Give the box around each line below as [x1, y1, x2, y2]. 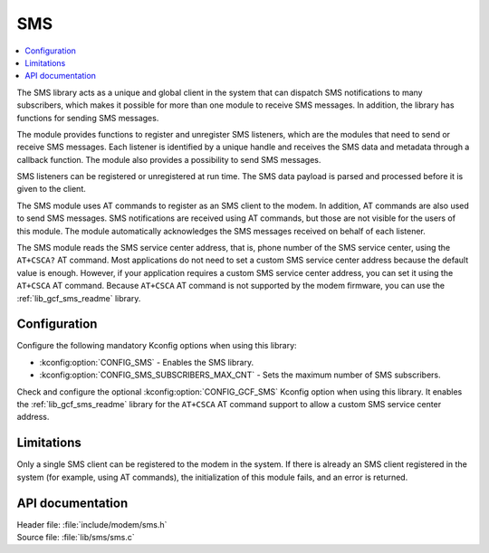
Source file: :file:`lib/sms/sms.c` [16, 532, 135, 543]
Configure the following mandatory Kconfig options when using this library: [16, 340, 298, 351]
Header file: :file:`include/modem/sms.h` [16, 519, 168, 529]
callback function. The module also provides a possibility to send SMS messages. [16, 154, 321, 165]
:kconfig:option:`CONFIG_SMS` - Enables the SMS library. [39, 357, 254, 367]
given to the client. [16, 184, 86, 195]
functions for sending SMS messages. [16, 112, 159, 123]
